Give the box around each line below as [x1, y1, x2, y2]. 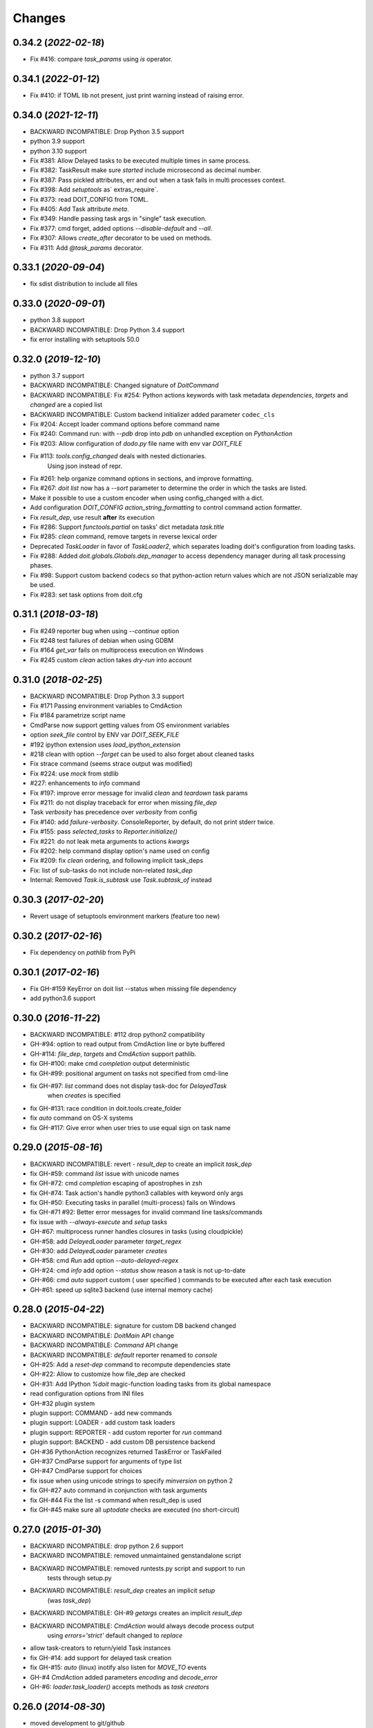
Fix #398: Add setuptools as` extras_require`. [30, 185, 159, 194]
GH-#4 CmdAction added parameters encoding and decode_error [30, 1673, 218, 1681]
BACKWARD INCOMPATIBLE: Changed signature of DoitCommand [30, 381, 219, 390]
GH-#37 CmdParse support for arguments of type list [30, 1457, 182, 1465]
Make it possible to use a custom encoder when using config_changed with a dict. [30, 494, 264, 502]
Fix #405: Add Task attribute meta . [30, 205, 129, 213]
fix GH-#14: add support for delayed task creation [30, 1653, 172, 1662]
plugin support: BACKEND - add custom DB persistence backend [30, 1438, 216, 1446]
